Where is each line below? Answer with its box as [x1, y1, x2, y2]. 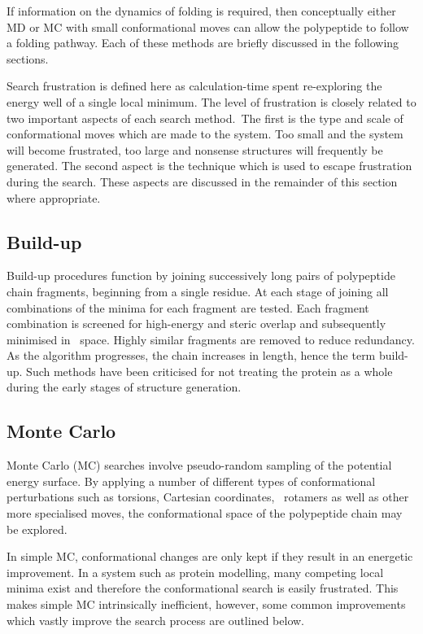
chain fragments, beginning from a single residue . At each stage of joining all [7, 282, 389, 300]
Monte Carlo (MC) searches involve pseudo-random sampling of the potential [7, 457, 392, 474]
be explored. [7, 520, 68, 537]
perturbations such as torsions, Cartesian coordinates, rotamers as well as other [7, 488, 409, 505]
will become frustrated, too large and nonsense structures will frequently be [7, 141, 383, 158]
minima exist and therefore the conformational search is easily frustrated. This [7, 579, 399, 597]
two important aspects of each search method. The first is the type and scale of [7, 109, 403, 126]
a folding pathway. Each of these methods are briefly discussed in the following [7, 34, 399, 51]
